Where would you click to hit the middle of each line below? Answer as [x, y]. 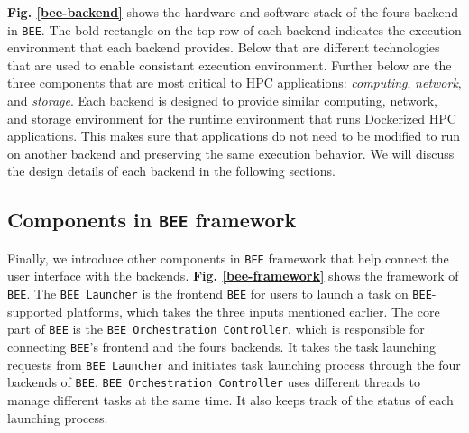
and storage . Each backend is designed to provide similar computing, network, [222, 101]
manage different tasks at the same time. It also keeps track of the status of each [230, 399]
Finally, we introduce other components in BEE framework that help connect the [228, 258]
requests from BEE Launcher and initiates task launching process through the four [234, 364]
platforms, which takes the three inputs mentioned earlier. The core [253, 311]
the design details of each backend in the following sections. [171, 171]
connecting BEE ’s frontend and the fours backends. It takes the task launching [222, 346]
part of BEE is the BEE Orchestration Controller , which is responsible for [216, 329]
